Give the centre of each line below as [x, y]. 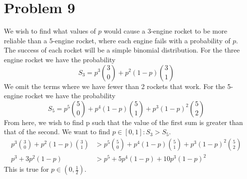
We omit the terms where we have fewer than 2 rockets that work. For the [115, 86]
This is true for [26, 169]
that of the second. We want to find [57, 132]
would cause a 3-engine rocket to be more [166, 31]
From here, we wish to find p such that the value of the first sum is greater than [123, 122]
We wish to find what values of [50, 31]
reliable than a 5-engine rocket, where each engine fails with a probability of [117, 40]
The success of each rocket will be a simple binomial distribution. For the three [122, 50]
